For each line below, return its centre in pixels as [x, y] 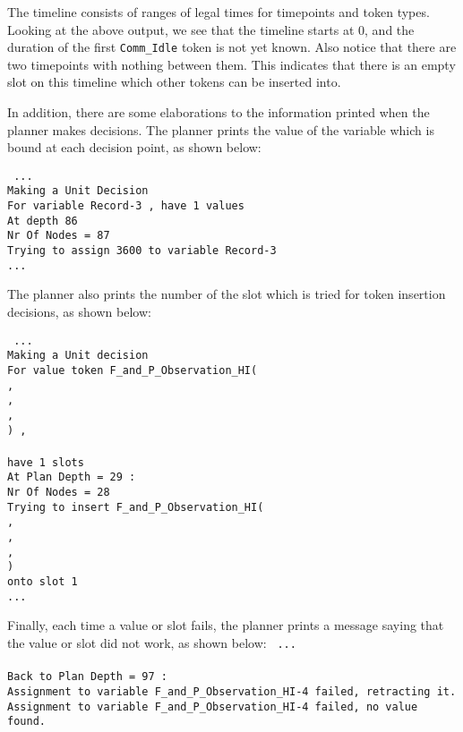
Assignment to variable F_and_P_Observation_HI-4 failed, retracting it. [232, 691]
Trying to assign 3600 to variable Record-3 [142, 251]
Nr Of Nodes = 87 [59, 236]
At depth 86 [43, 221]
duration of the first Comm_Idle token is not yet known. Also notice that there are [232, 47]
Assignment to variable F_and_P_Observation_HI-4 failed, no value [213, 706]
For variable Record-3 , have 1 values [126, 206]
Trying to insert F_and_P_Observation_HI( [136, 507]
